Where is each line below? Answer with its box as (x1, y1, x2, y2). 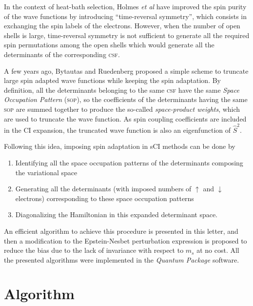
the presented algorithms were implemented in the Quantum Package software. (4, 254, 239, 265)
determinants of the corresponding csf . (4, 49, 120, 59)
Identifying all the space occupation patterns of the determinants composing (15, 158, 243, 168)
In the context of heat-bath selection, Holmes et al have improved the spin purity (4, 1, 247, 11)
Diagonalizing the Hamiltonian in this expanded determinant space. (15, 209, 217, 220)
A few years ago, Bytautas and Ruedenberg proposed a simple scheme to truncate (4, 65, 249, 76)
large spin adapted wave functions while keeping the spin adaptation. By (4, 75, 221, 85)
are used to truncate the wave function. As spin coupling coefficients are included (4, 113, 247, 123)
